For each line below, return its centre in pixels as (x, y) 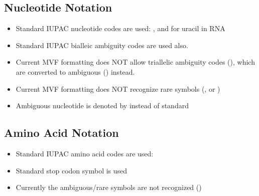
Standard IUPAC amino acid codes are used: (85, 153)
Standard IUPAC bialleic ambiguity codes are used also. (102, 45)
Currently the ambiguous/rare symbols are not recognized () (109, 187)
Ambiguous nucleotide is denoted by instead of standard (102, 106)
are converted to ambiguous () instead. (75, 71)
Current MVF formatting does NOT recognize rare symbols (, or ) (118, 88)
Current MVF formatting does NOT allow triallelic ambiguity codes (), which (135, 62)
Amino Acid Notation (61, 133)
